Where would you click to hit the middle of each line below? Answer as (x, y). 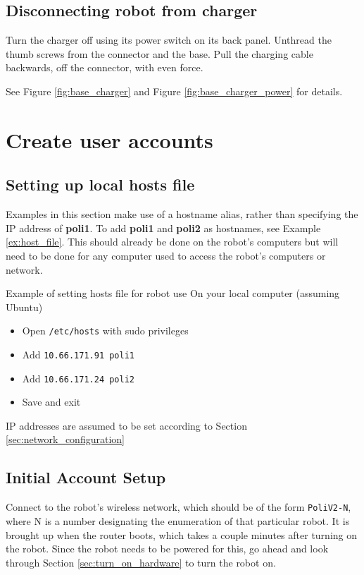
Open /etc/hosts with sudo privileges (105, 331)
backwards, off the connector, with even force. (105, 67)
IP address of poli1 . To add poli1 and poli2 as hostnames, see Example (163, 228)
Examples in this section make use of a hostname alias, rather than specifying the (182, 214)
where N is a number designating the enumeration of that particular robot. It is (178, 520)
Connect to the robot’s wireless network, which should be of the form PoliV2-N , (178, 507)
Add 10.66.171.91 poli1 (78, 354)
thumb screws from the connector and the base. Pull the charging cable (159, 53)
